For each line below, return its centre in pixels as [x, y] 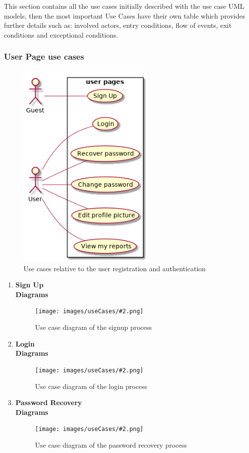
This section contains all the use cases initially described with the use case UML [124, 6]
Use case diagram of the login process [91, 386]
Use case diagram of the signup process [93, 327]
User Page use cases [44, 56]
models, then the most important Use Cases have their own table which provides [125, 15]
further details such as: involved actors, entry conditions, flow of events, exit [118, 25]
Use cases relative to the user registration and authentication [115, 268]
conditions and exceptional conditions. [61, 34]
